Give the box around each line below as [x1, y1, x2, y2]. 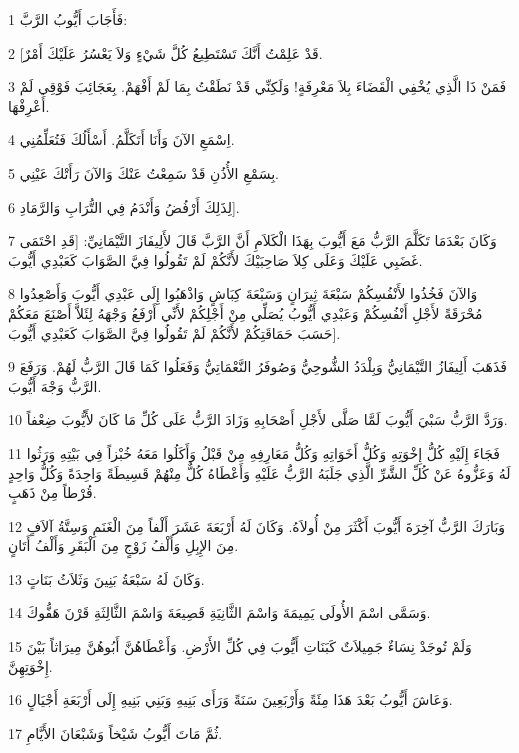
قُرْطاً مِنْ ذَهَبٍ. [8, 482, 97, 503]
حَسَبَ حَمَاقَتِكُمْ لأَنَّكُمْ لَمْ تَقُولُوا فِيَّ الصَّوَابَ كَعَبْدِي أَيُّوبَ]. [8, 322, 341, 343]
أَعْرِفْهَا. [8, 95, 50, 116]
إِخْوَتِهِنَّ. [8, 655, 53, 676]
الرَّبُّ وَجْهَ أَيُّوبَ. [8, 375, 102, 396]
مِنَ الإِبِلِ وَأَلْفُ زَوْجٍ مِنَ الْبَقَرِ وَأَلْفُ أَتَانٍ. [8, 535, 239, 556]
